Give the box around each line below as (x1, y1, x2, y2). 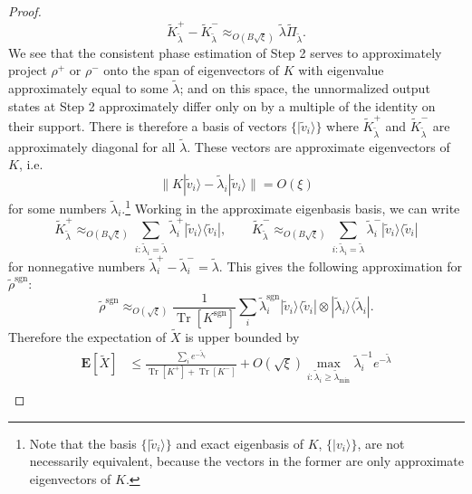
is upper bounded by (185, 327, 300, 346)
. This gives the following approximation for (218, 256, 463, 275)
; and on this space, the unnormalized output (179, 78, 430, 97)
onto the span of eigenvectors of (103, 61, 280, 80)
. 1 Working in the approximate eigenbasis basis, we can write (121, 195, 460, 217)
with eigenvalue (298, 61, 384, 80)
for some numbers (8, 198, 107, 217)
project (8, 61, 47, 80)
